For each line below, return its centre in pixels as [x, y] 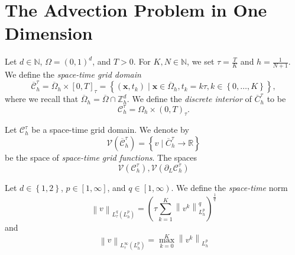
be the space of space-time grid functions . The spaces [101, 157]
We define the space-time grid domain [73, 74]
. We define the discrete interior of [189, 99]
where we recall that [42, 99]
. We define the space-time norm [229, 187]
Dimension [49, 33]
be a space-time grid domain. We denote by [110, 130]
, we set [201, 61]
